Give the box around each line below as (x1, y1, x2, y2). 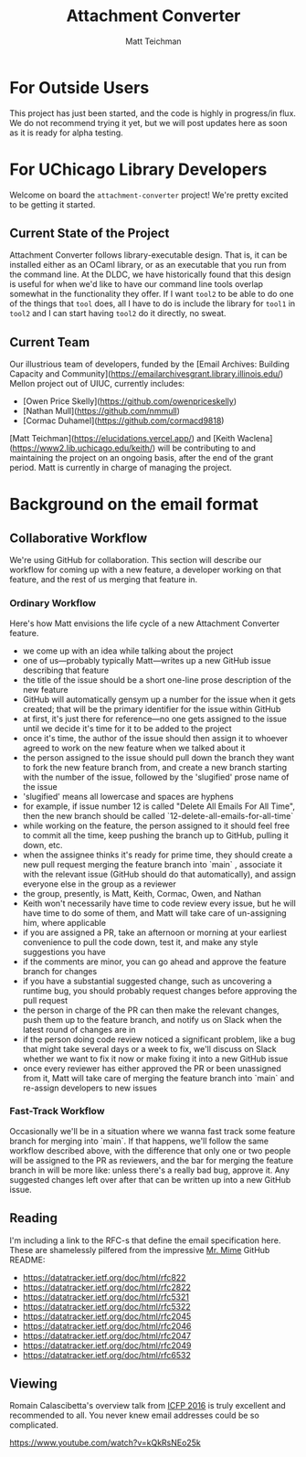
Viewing (9, 1377, 58, 1392)
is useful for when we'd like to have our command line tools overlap (9, 279, 263, 290)
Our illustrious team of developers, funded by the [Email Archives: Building (9, 358, 290, 370)
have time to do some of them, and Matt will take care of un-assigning (22, 907, 287, 919)
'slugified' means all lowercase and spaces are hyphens (22, 791, 235, 802)
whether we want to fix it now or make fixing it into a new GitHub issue (22, 1053, 289, 1064)
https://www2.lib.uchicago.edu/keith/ (12, 442, 153, 453)
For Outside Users (9, 77, 150, 98)
